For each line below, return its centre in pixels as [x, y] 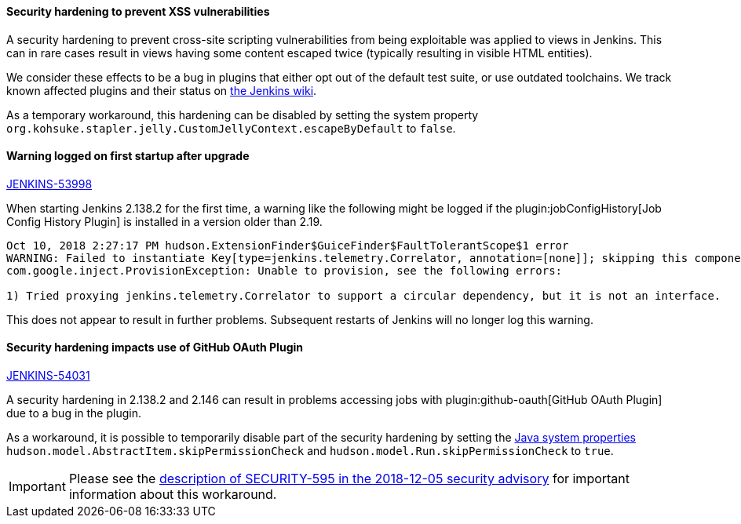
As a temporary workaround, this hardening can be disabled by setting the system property [243, 115]
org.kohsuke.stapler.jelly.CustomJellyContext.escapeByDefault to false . [231, 128]
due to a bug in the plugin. [74, 413]
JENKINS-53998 [49, 184]
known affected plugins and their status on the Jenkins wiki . [162, 90]
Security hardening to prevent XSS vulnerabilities [138, 11]
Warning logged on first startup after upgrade [128, 156]
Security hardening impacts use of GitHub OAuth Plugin [155, 348]
